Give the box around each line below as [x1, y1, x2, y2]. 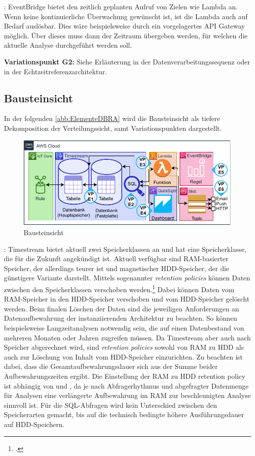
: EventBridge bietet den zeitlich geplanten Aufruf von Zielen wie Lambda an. [4, 1, 238, 11]
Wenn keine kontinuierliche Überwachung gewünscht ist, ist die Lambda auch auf [4, 11, 248, 21]
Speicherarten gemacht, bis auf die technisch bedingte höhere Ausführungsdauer [4, 409, 244, 420]
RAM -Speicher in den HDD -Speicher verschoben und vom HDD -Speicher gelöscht [4, 294, 250, 304]
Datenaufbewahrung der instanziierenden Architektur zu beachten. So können [4, 313, 237, 323]
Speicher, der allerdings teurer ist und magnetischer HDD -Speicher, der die [4, 263, 229, 273]
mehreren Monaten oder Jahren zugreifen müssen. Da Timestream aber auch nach [4, 332, 251, 342]
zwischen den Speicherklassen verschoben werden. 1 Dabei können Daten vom [4, 283, 234, 294]
